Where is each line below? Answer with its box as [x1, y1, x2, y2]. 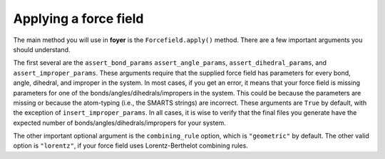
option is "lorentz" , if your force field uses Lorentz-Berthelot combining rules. [13, 141, 249, 150]
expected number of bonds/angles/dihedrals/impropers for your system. [13, 118, 226, 127]
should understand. [13, 45, 71, 53]
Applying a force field [13, 11, 144, 26]
